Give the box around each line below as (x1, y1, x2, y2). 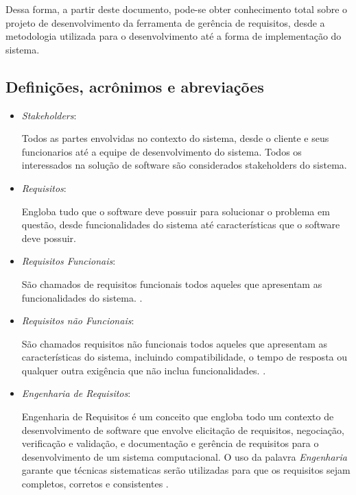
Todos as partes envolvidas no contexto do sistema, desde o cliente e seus (21, 131, 329, 145)
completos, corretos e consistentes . (21, 476, 169, 491)
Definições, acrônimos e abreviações (5, 75, 264, 97)
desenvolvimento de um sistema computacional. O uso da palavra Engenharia (21, 449, 347, 463)
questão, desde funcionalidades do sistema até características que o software (21, 217, 340, 232)
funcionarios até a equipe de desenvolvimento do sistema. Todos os (21, 144, 302, 158)
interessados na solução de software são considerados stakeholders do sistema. (21, 158, 347, 172)
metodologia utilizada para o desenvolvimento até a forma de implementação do (5, 29, 342, 43)
